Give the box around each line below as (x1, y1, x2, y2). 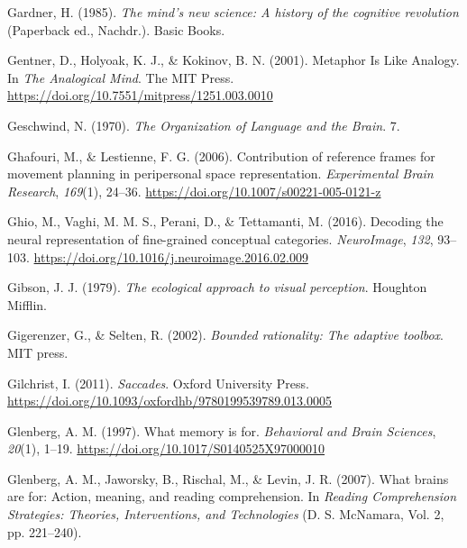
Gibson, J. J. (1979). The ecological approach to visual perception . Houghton (7, 278, 427, 297)
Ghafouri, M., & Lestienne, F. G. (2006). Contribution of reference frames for (7, 146, 435, 165)
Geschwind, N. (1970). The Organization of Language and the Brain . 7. (7, 115, 400, 134)
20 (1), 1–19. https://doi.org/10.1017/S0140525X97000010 (7, 439, 325, 458)
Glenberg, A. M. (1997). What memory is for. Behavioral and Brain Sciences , (7, 421, 436, 440)
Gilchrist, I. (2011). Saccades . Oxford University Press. (7, 373, 309, 392)
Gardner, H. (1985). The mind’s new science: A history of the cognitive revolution (7, 3, 459, 21)
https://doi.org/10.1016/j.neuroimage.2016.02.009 (33, 247, 308, 266)
